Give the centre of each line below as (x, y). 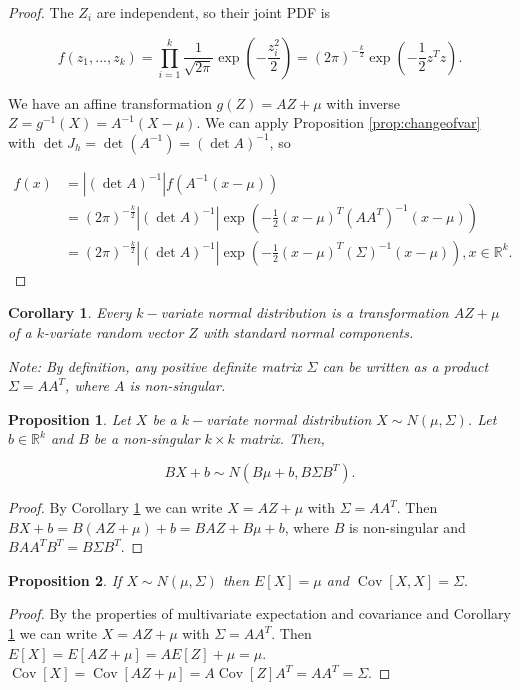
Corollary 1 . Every (70, 312)
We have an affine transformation (110, 102)
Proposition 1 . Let (69, 418)
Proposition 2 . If (65, 579)
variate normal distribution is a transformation (304, 312)
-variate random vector (113, 332)
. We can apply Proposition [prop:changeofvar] (338, 122)
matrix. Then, (282, 438)
